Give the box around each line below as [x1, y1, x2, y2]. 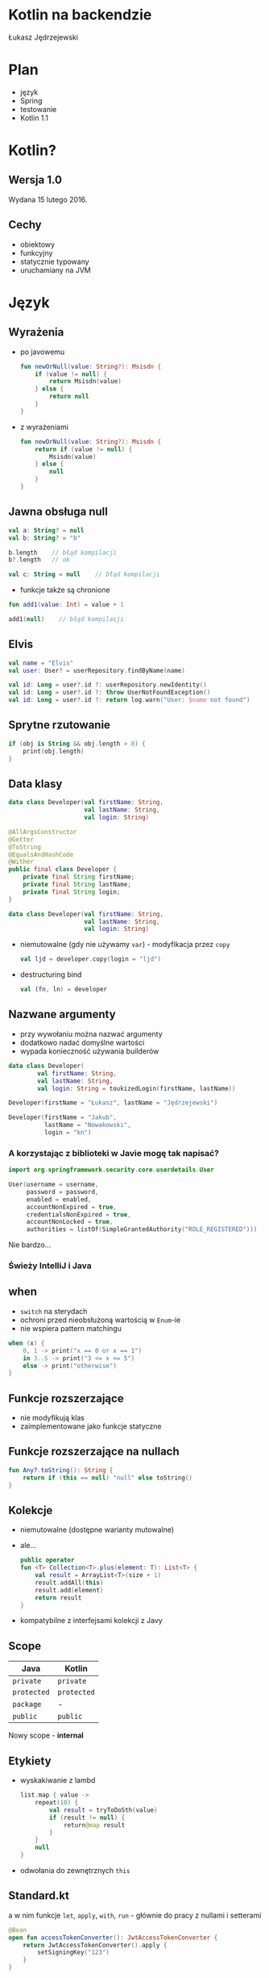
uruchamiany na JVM [19, 265, 91, 275]
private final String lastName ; [23, 881, 131, 889]
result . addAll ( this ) [35, 1579, 104, 1587]
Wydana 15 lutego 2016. [8, 194, 88, 204]
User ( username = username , [8, 1180, 99, 1189]
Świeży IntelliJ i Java [8, 1260, 92, 1271]
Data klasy [8, 777, 63, 791]
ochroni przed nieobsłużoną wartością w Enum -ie [19, 1315, 181, 1325]
